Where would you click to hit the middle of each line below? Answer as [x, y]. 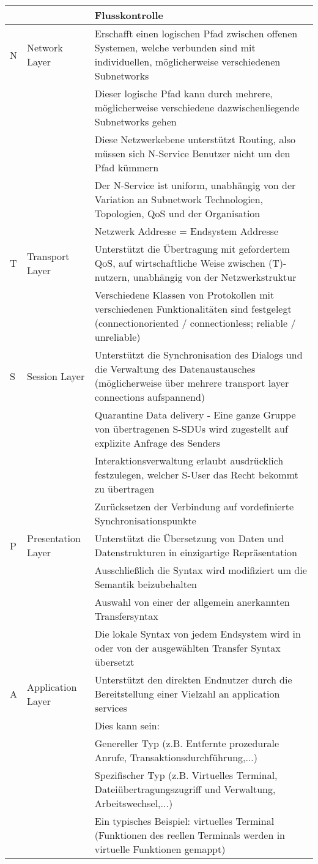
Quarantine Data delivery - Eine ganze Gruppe [195, 415]
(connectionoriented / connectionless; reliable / [195, 323]
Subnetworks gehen [135, 121]
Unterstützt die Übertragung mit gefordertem [192, 249]
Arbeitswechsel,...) [134, 803]
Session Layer [56, 376]
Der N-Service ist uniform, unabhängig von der [195, 185]
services [111, 708]
